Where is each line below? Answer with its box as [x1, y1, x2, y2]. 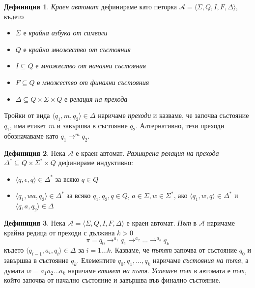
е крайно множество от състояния [23, 44, 131, 54]
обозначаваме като [4, 130, 58, 141]
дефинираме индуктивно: [58, 157, 133, 168]
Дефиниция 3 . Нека [4, 217, 65, 228]
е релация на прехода [64, 93, 128, 104]
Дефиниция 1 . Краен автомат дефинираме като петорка [4, 1, 177, 11]
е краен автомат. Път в [126, 217, 197, 228]
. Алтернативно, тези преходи [136, 120, 225, 130]
